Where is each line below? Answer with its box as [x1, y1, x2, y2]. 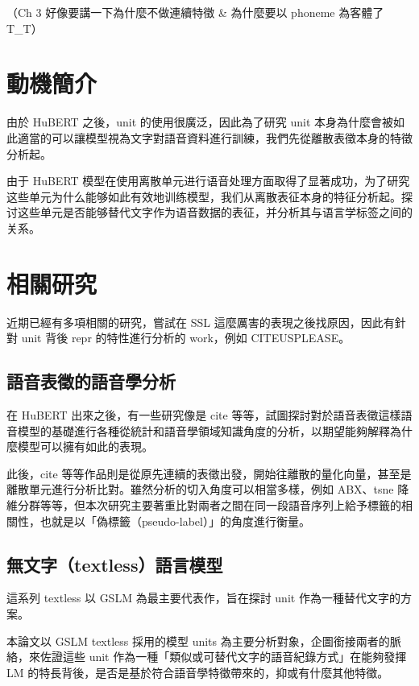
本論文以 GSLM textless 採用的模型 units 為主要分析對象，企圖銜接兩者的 [6, 632, 390, 649]
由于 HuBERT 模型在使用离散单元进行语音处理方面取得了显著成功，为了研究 [6, 172, 410, 189]
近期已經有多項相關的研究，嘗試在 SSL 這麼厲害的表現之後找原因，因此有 [6, 313, 395, 330]
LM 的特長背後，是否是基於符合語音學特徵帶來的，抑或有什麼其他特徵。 [6, 663, 389, 680]
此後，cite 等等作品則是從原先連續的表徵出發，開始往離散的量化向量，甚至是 [6, 465, 412, 481]
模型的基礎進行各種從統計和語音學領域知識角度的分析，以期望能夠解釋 [17, 422, 390, 439]
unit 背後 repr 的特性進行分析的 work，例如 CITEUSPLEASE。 [21, 329, 351, 346]
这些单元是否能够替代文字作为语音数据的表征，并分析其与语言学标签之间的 [17, 204, 413, 221]
